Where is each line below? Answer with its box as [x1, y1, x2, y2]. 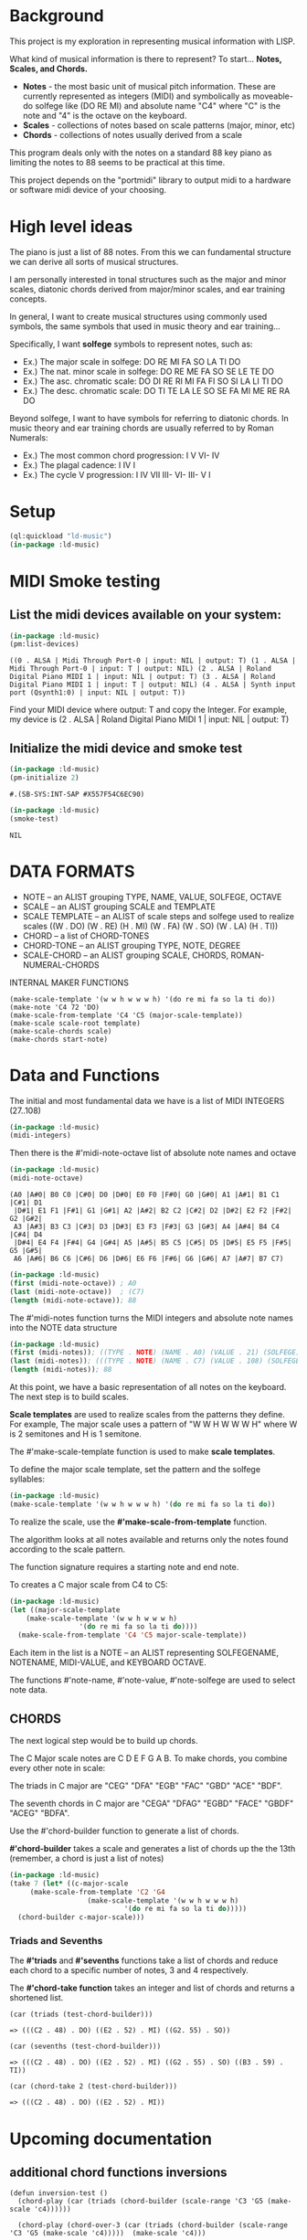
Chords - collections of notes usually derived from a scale [22, 129, 243, 140]
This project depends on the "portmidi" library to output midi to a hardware [9, 175, 291, 186]
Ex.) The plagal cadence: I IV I [22, 459, 135, 471]
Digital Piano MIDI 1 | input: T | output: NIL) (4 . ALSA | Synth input [9, 680, 297, 690]
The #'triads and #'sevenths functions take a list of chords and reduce [9, 1955, 279, 1966]
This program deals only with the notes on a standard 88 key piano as [9, 147, 272, 158]
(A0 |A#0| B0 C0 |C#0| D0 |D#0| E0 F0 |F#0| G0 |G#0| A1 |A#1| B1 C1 [9, 1190, 281, 1199]
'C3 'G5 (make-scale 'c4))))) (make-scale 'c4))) [9, 2229, 206, 2238]
